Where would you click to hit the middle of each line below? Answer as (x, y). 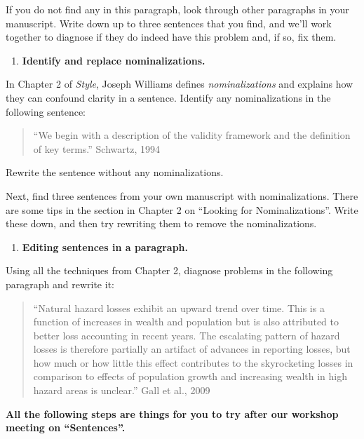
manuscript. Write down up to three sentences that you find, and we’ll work (169, 23)
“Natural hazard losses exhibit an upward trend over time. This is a (179, 308)
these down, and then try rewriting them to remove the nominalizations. (161, 223)
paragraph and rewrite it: (60, 284)
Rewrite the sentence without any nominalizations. (115, 172)
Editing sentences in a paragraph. (105, 246)
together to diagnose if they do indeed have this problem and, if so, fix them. (171, 37)
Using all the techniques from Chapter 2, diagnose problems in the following (169, 270)
